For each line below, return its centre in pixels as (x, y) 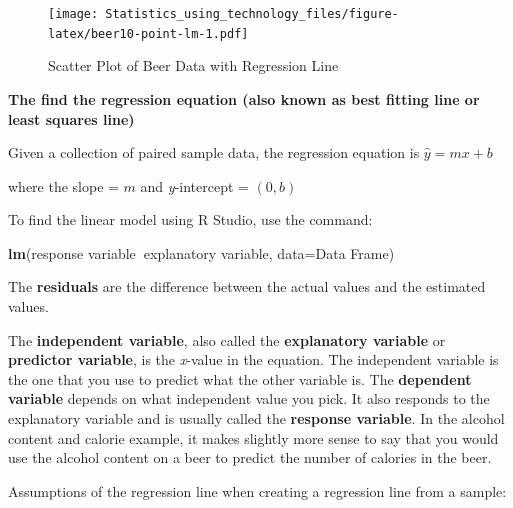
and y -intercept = (194, 185)
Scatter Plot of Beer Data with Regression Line (193, 65)
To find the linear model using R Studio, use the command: (190, 219)
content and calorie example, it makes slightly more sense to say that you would (253, 437)
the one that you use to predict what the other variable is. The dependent (240, 378)
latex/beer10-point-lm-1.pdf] (148, 33)
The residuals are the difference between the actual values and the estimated (247, 286)
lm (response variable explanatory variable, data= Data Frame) (201, 252)
